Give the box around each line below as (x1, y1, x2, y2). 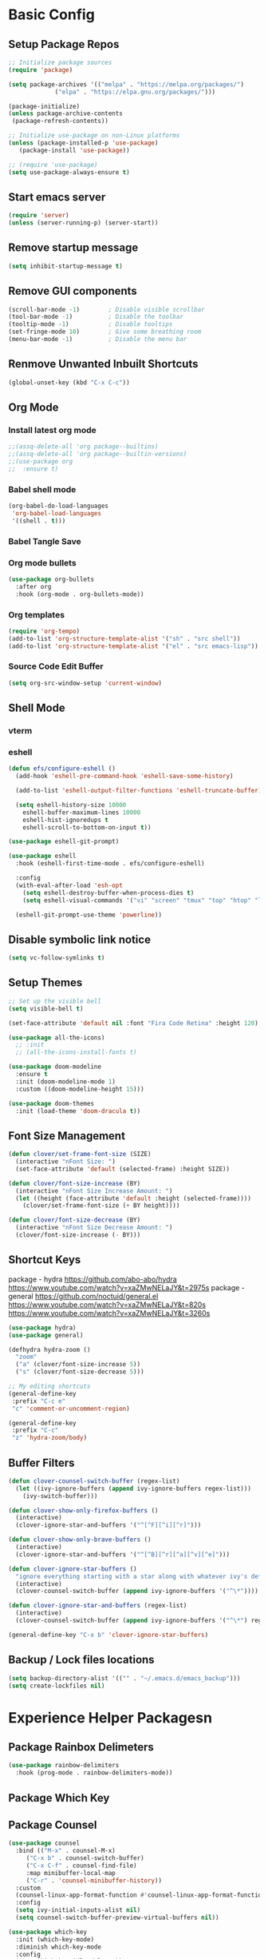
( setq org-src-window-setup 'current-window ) (8, 679, 162, 687)
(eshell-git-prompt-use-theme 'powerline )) (15, 911, 162, 919)
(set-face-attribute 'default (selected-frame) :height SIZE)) (15, 1165, 230, 1173)
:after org (15, 582, 52, 590)
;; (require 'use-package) (8, 161, 98, 169)
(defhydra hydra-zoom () (8, 1345, 91, 1353)
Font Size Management (8, 1129, 126, 1142)
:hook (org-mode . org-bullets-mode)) (15, 590, 145, 598)
